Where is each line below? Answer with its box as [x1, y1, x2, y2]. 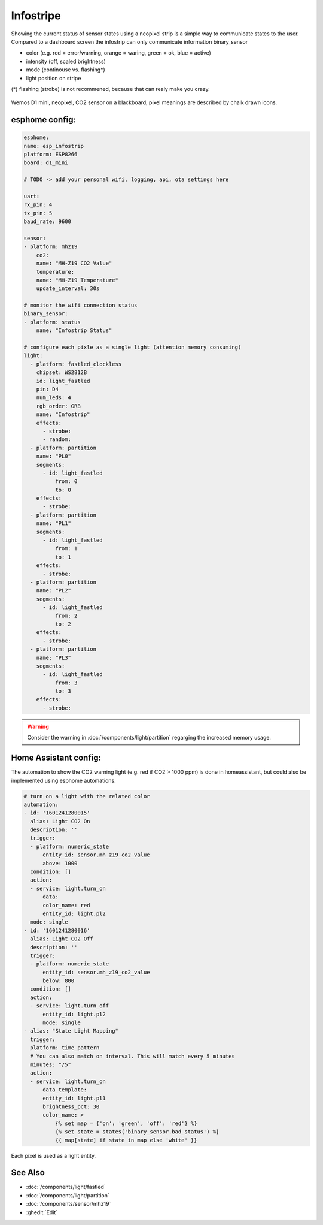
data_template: [42, 1087, 87, 1093]
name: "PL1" [36, 520, 72, 527]
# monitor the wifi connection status [23, 302, 138, 309]
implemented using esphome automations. [11, 777, 116, 784]
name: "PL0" [36, 453, 72, 460]
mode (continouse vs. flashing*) [26, 66, 106, 73]
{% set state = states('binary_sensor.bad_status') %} [54, 1129, 220, 1135]
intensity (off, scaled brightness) [26, 58, 106, 65]
